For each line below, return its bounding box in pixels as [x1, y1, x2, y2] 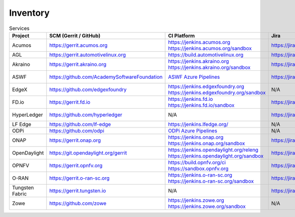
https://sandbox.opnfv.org [168, 165, 229, 172]
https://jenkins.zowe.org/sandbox [168, 203, 246, 210]
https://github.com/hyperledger [49, 111, 122, 118]
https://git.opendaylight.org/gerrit [49, 149, 127, 156]
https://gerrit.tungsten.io [49, 187, 106, 194]
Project [12, 32, 29, 39]
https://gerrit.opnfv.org [49, 162, 103, 169]
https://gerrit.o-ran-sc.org [49, 175, 110, 182]
